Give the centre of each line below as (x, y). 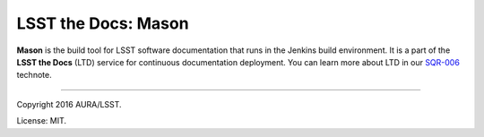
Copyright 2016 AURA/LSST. (69, 104)
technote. (35, 75)
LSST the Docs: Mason (103, 23)
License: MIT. (42, 121)
